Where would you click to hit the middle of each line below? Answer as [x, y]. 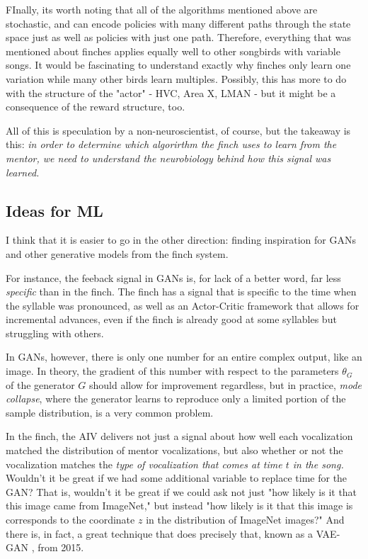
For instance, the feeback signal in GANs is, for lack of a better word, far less [173, 277]
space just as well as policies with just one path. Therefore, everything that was [178, 37]
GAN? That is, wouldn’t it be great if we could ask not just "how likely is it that [182, 491]
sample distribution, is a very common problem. [110, 412]
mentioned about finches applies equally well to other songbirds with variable [173, 51]
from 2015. [61, 547]
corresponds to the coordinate [70, 520]
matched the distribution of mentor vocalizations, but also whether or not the [174, 450]
